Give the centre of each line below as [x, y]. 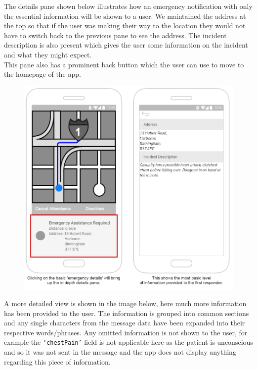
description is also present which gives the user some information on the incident [126, 45]
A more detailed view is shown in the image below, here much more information [125, 303]
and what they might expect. [48, 54]
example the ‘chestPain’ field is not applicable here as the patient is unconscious [128, 342]
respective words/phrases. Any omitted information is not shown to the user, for [126, 332]
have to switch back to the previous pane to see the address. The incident [115, 35]
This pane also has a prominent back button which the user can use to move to [124, 64]
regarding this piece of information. [57, 361]
